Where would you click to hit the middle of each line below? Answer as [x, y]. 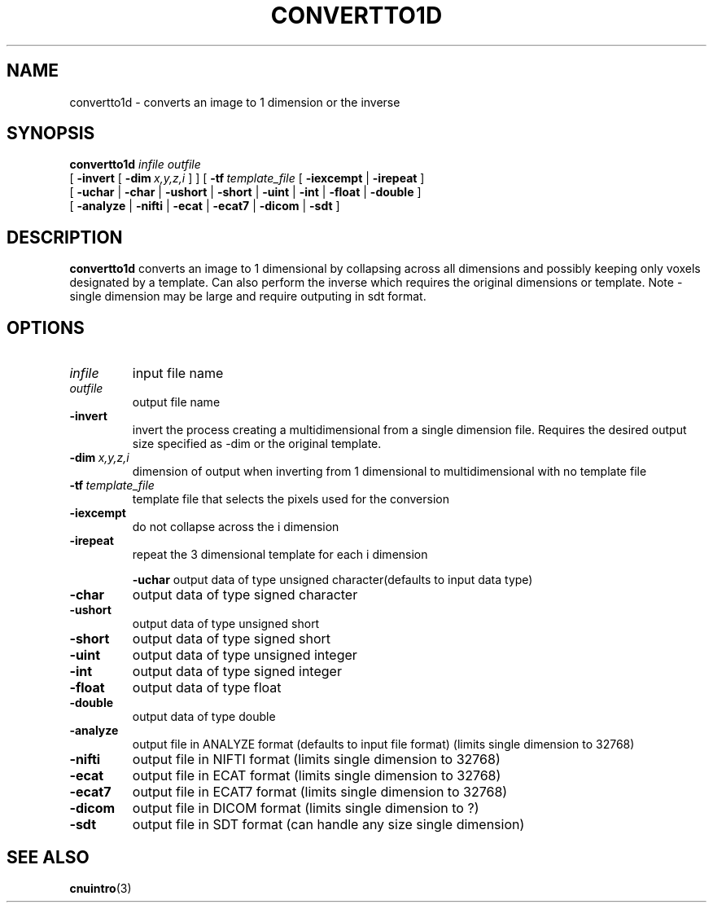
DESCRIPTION [65, 237]
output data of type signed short [232, 639]
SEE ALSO [48, 857]
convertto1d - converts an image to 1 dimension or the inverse [235, 102]
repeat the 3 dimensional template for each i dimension [280, 555]
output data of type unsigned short [226, 624]
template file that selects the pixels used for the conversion [291, 499]
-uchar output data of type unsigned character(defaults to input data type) [332, 580]
